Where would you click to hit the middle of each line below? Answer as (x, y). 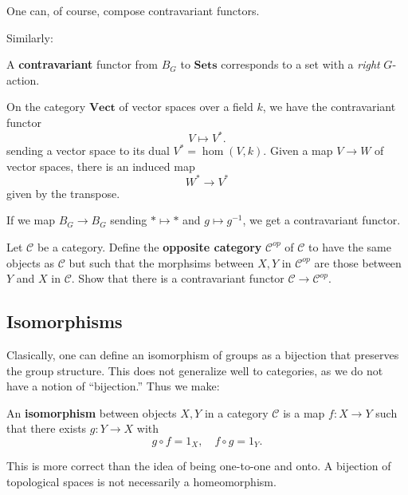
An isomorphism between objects (92, 412)
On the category (46, 107)
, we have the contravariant (329, 107)
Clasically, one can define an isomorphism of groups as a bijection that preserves (203, 354)
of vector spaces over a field (186, 107)
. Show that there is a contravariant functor (178, 278)
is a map (304, 412)
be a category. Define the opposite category (149, 246)
